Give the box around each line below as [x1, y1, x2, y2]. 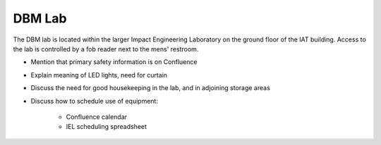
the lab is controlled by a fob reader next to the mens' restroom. [13, 44, 199, 53]
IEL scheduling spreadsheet [66, 122, 147, 131]
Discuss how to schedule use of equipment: [30, 96, 159, 105]
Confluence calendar [66, 113, 127, 121]
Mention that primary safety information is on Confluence [30, 58, 198, 66]
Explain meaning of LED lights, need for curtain [30, 70, 168, 79]
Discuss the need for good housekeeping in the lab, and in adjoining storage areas [30, 84, 271, 92]
